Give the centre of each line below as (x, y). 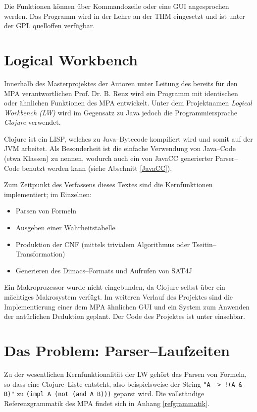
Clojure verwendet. (32, 122)
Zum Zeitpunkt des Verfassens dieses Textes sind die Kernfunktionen (108, 184)
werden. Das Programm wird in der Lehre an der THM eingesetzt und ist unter (125, 16)
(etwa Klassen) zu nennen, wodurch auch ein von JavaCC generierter (109, 158)
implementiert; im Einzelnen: (48, 194)
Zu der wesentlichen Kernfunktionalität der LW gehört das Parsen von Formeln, (125, 374)
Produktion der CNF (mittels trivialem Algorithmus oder (103, 244)
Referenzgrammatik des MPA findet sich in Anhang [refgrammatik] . (107, 403)
